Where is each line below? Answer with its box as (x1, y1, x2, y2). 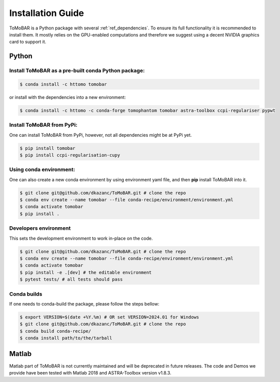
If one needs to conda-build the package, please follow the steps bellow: (9, 301, 159, 307)
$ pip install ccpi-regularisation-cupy (19, 152, 120, 158)
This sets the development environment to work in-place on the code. (9, 235, 153, 241)
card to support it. (9, 39, 46, 45)
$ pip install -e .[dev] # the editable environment (19, 270, 152, 275)
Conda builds (9, 290, 42, 297)
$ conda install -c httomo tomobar (19, 81, 107, 87)
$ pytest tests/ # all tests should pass (19, 277, 123, 282)
